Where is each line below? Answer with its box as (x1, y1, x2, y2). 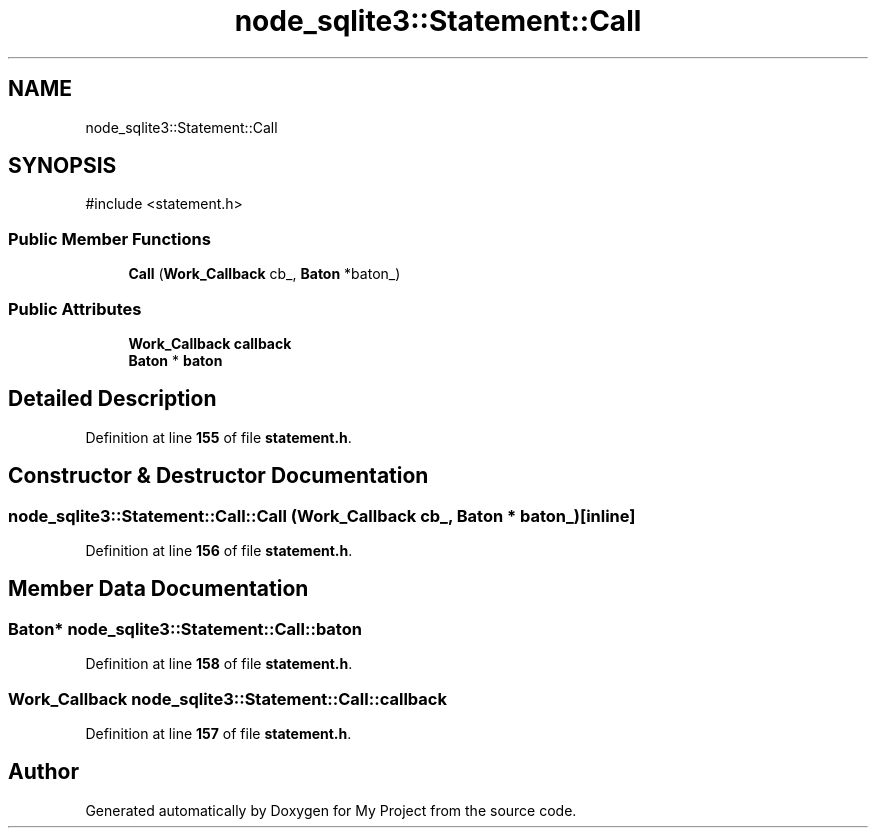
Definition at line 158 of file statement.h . (85, 655, 353, 673)
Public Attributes (8, 298, 142, 319)
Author (8, 759, 79, 785)
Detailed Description (8, 386, 217, 412)
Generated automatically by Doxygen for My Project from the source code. (85, 801, 577, 819)
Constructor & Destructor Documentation (8, 463, 429, 489)
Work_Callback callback (128, 334, 292, 352)
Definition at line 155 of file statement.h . (85, 428, 352, 446)
